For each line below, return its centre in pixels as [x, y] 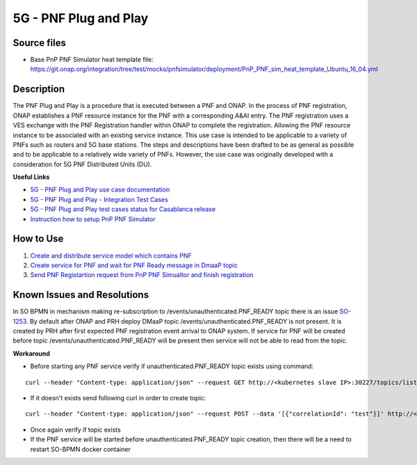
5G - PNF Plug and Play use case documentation [100, 190]
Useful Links [31, 177]
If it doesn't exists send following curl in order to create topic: [118, 397]
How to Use [38, 239]
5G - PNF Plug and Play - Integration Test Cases [99, 199]
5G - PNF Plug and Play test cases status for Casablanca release [123, 210]
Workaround [31, 353]
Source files [39, 43]
